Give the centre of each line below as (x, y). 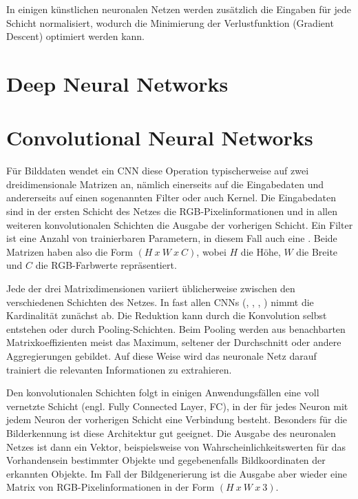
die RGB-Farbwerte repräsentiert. (106, 265)
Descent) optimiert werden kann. (76, 36)
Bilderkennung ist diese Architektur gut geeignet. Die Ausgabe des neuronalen (171, 432)
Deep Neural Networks (117, 83)
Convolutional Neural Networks (160, 138)
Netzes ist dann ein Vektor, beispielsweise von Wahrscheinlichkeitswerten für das (176, 446)
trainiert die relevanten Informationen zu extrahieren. (119, 369)
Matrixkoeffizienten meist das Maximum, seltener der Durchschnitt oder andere (174, 342)
